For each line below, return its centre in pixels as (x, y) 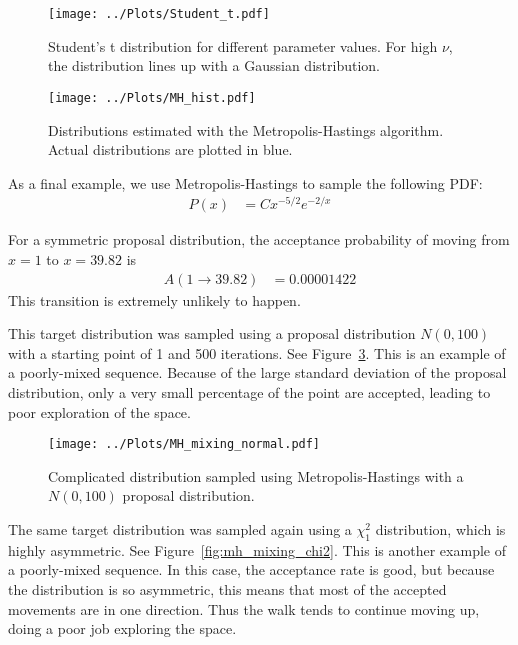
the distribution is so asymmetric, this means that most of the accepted (227, 589)
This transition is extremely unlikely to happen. (154, 299)
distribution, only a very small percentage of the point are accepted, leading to (249, 391)
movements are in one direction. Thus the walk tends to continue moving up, (244, 608)
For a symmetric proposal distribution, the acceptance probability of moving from (259, 239)
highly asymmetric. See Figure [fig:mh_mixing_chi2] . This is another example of (257, 549)
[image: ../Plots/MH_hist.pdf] (152, 97)
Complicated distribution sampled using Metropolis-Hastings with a (256, 475)
